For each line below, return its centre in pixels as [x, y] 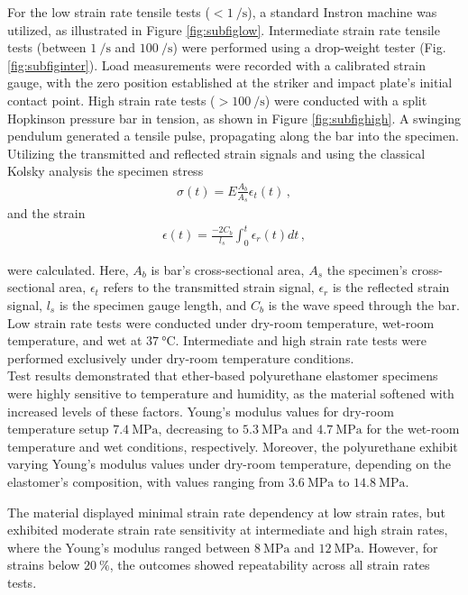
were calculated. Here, [68, 269]
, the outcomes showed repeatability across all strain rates [270, 565]
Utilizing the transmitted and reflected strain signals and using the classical [216, 153]
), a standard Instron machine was [342, 12]
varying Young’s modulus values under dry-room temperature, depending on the [229, 464]
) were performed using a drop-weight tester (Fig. [309, 47]
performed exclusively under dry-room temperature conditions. [181, 357]
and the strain [46, 212]
